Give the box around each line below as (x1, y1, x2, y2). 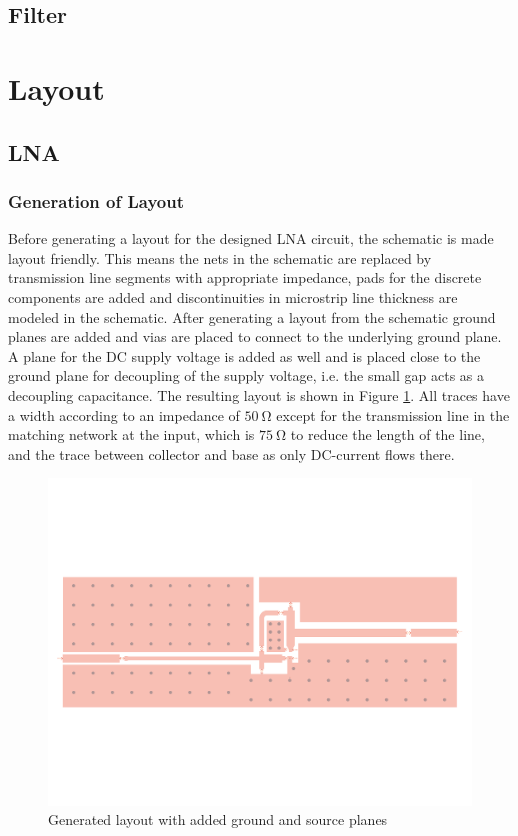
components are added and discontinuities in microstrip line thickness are (8, 286, 458, 307)
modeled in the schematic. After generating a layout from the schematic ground (8, 306, 496, 327)
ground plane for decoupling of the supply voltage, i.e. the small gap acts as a (8, 365, 485, 386)
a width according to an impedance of (8, 404, 240, 425)
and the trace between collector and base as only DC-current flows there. (8, 443, 455, 464)
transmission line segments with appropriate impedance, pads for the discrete (8, 267, 482, 288)
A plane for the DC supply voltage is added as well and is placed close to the (8, 345, 481, 366)
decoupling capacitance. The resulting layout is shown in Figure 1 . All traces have (8, 384, 510, 405)
